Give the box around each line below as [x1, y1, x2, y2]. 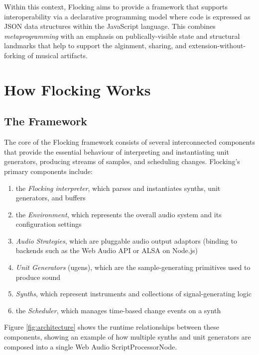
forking [4, 50, 25, 60]
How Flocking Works [4, 79, 151, 99]
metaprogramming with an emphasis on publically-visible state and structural [4, 30, 240, 41]
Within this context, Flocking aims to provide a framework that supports [4, 1, 228, 11]
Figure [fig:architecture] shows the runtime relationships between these [4, 322, 220, 332]
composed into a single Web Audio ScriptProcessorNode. [4, 341, 177, 352]
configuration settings [15, 219, 82, 229]
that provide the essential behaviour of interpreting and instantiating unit [4, 146, 229, 157]
